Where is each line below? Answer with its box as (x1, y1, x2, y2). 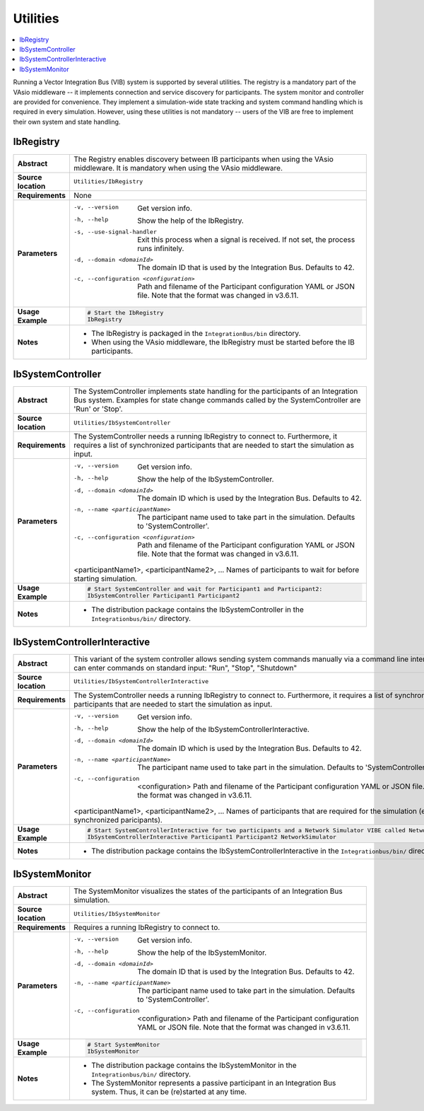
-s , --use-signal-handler (73, 228, 157, 235)
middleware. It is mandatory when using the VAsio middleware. (73, 163, 283, 173)
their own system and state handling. (13, 117, 121, 126)
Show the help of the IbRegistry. (136, 216, 244, 226)
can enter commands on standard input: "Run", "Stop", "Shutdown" (73, 663, 298, 673)
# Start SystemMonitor (87, 1041, 160, 1049)
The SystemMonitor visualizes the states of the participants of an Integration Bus (73, 886, 343, 896)
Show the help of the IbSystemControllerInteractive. (136, 724, 310, 734)
